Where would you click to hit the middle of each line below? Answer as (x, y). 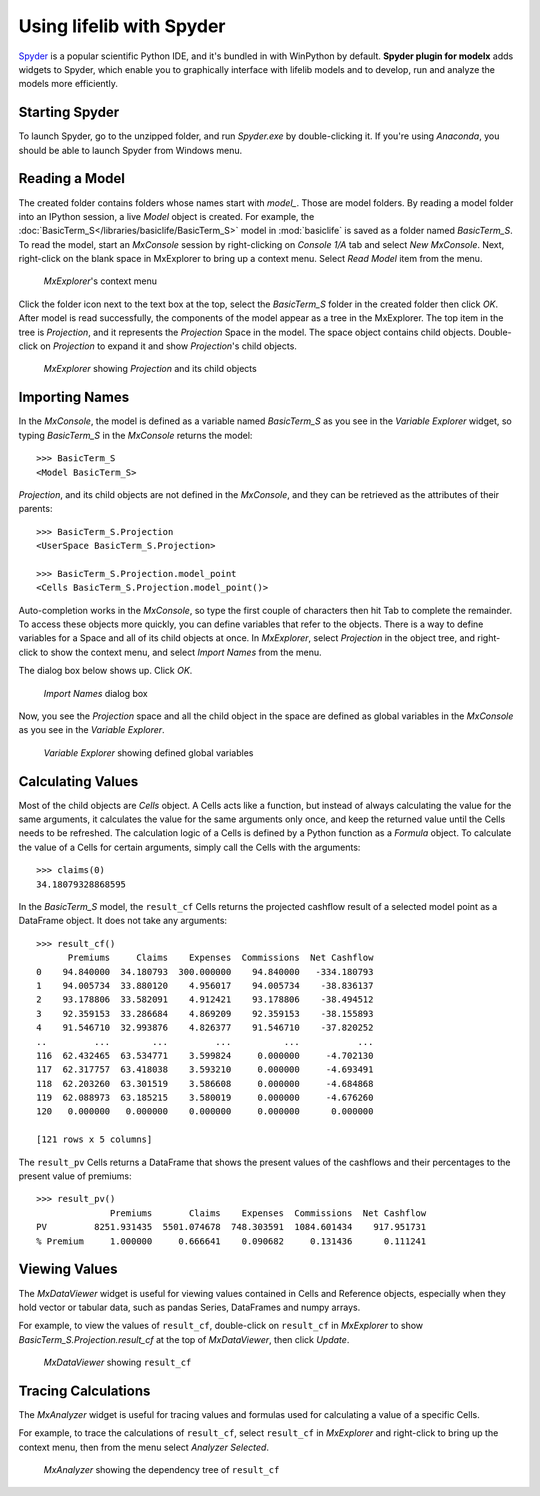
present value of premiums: (75, 1176)
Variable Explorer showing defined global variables (148, 752)
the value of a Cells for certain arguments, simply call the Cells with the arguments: (189, 847)
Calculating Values (78, 781)
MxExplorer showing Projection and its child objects (150, 369)
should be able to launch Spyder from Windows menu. (130, 150)
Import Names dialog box (96, 693)
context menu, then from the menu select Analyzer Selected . (144, 1447)
